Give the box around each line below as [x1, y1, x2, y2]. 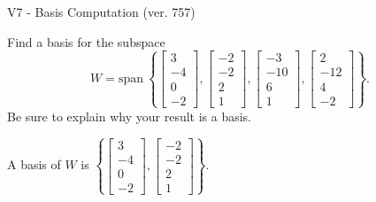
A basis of [7, 155, 61, 174]
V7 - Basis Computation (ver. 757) [7, 3, 196, 20]
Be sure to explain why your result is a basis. [7, 106, 252, 125]
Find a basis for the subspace [7, 32, 165, 50]
